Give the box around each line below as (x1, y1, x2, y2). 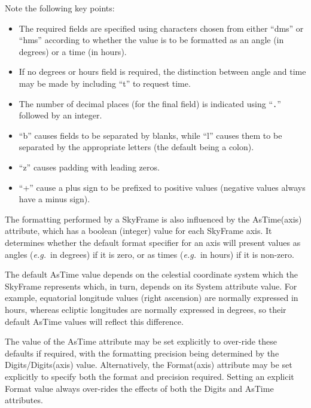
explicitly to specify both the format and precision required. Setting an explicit (5, 370, 294, 382)
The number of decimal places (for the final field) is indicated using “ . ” (19, 97, 281, 109)
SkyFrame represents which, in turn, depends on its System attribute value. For (5, 279, 297, 292)
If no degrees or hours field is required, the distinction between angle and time (19, 65, 306, 78)
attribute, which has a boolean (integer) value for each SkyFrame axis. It (5, 224, 272, 237)
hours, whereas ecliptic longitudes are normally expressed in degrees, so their (5, 303, 286, 315)
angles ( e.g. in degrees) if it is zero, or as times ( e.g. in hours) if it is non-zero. (5, 248, 294, 260)
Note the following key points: (5, 2, 115, 14)
